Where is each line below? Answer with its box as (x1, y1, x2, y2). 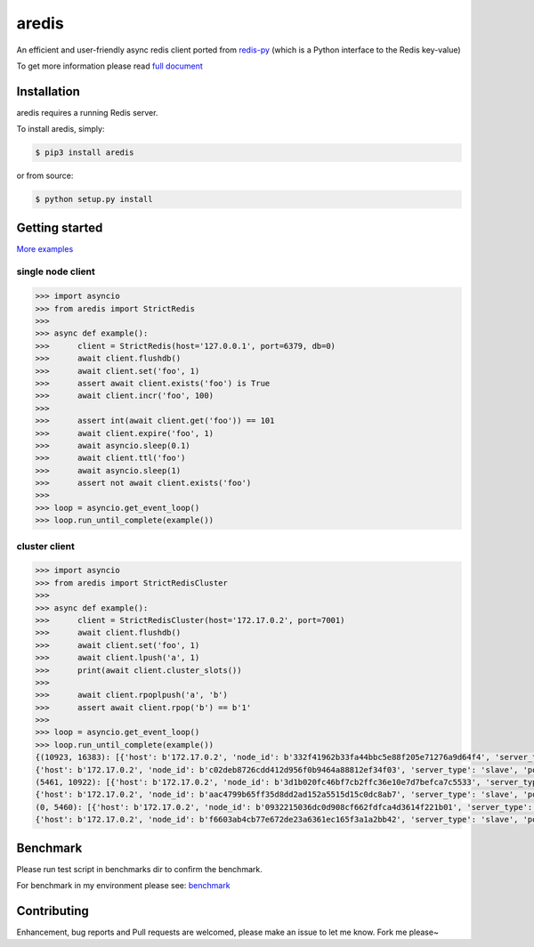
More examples (16, 243, 74, 254)
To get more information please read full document (16, 61, 204, 71)
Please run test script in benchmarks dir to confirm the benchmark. (16, 863, 263, 874)
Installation (16, 84, 80, 99)
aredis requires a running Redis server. (16, 107, 158, 117)
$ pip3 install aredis (35, 148, 134, 158)
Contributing (16, 903, 89, 919)
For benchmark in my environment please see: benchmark (16, 880, 231, 891)
